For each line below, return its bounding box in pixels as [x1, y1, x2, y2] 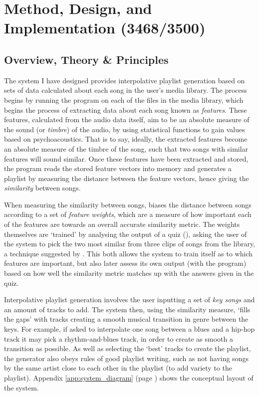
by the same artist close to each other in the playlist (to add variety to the [4, 363, 232, 373]
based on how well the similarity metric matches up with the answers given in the [4, 268, 254, 278]
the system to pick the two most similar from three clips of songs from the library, [4, 238, 256, 249]
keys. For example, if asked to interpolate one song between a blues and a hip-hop [4, 324, 255, 334]
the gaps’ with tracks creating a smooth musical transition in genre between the [4, 314, 249, 324]
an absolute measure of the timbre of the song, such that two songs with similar [4, 143, 249, 154]
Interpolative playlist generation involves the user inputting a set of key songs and [4, 294, 255, 305]
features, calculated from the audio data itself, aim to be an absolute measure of [4, 114, 250, 125]
